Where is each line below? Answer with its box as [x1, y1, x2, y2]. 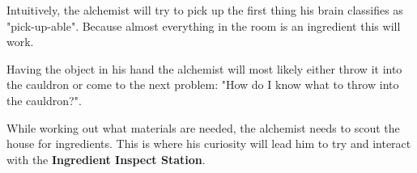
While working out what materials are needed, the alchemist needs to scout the [6, 119, 400, 136]
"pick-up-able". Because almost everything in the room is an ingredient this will [6, 17, 401, 34]
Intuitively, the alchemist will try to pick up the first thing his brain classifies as [6, 2, 403, 18]
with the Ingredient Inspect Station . [6, 150, 206, 167]
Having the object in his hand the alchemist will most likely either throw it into [6, 60, 402, 77]
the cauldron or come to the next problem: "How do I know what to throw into [6, 76, 399, 93]
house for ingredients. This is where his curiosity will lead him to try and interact [6, 135, 411, 152]
